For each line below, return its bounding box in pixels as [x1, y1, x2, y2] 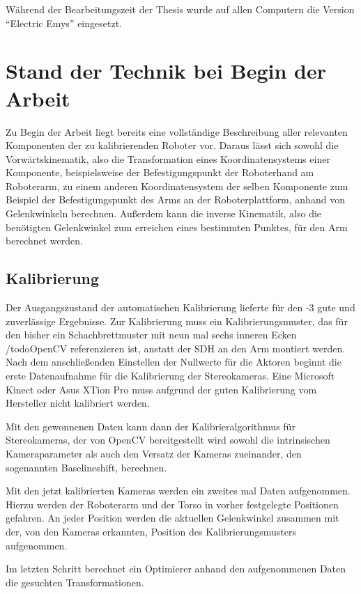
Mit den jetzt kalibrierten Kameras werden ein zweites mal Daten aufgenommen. [6, 483, 351, 498]
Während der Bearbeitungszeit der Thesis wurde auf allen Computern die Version [6, 2, 355, 16]
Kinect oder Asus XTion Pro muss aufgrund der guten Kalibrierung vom [6, 382, 317, 396]
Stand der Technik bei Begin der [6, 56, 326, 85]
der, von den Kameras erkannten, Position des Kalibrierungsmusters [6, 524, 297, 538]
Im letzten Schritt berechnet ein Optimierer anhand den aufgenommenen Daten [6, 561, 346, 576]
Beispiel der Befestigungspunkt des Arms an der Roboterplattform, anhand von [6, 192, 345, 207]
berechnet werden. [6, 233, 83, 248]
